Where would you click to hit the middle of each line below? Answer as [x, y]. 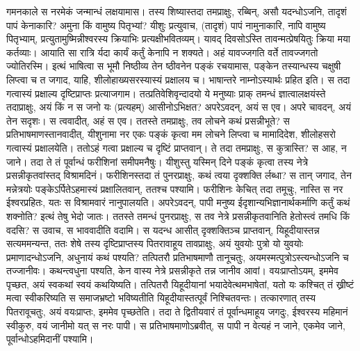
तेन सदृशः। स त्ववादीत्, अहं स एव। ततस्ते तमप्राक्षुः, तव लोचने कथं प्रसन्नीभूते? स [148, 120]
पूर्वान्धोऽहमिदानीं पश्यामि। [50, 339]
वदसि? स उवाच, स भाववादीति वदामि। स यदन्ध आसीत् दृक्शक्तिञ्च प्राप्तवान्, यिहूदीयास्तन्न [163, 229]
